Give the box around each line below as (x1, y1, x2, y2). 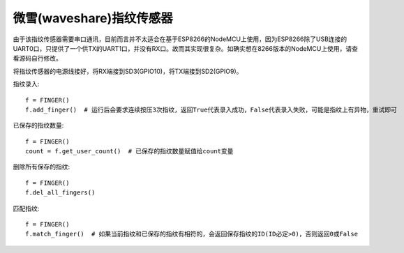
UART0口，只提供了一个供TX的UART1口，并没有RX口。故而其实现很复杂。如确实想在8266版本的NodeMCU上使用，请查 (13, 44, 359, 52)
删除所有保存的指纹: (13, 162, 70, 171)
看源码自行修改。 (13, 54, 62, 63)
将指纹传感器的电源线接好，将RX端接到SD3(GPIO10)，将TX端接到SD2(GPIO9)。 (13, 67, 243, 75)
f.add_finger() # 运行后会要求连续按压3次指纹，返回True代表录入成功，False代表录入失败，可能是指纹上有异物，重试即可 (25, 105, 398, 114)
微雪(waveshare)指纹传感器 (13, 10, 174, 26)
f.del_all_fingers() (25, 189, 96, 197)
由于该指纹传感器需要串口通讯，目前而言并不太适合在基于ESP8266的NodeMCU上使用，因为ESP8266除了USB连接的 (13, 35, 347, 43)
